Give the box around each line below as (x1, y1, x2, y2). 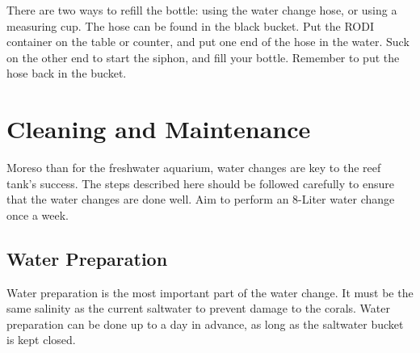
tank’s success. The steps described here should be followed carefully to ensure (6, 174, 394, 191)
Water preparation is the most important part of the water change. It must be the (6, 284, 414, 300)
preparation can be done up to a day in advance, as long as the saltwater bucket (6, 315, 404, 332)
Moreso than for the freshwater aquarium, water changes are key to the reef (6, 159, 381, 176)
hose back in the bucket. (6, 65, 127, 82)
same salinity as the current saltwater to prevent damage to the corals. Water (6, 300, 391, 317)
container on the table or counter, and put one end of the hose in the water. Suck (6, 33, 409, 50)
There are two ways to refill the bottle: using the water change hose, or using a (6, 2, 397, 18)
